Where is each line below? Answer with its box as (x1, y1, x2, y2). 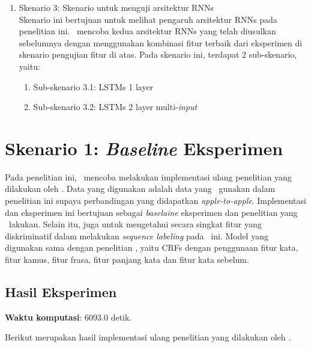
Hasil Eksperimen (5, 283, 117, 301)
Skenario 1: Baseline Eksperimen (5, 135, 283, 161)
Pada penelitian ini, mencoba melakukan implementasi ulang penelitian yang (5, 170, 292, 183)
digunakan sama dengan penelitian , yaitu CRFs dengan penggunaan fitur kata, (5, 241, 298, 254)
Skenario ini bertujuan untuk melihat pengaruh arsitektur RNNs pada (19, 13, 277, 25)
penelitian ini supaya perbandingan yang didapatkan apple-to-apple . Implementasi (5, 194, 306, 207)
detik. (110, 310, 132, 323)
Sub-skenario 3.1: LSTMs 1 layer (33, 80, 154, 93)
